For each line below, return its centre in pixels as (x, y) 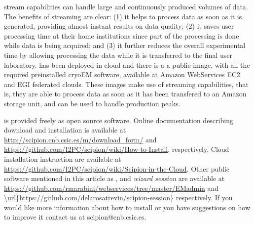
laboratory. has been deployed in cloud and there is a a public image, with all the (127, 65)
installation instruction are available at (63, 158)
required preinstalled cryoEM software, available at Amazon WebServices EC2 (122, 74)
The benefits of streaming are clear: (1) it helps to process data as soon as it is (123, 16)
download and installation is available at (65, 130)
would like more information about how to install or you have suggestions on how (127, 207)
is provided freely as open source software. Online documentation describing (119, 120)
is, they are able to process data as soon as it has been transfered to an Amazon (125, 94)
